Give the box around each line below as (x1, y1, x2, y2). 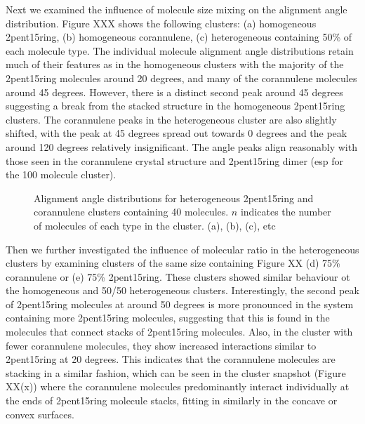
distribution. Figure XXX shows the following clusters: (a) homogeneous (6, 15, 317, 30)
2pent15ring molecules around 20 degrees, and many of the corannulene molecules (6, 70, 357, 85)
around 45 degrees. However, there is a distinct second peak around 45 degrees (6, 84, 343, 99)
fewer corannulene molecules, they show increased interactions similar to (6, 338, 317, 352)
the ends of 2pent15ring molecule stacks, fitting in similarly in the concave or (6, 393, 338, 408)
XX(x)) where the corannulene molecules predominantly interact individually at (6, 379, 350, 394)
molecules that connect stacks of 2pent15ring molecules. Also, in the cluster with (6, 324, 353, 339)
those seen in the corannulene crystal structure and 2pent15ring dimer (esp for (6, 153, 343, 168)
